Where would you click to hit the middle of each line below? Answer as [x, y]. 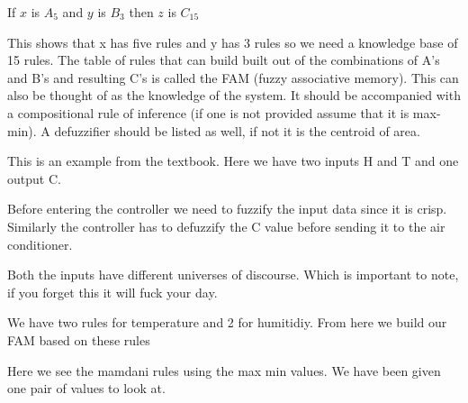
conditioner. [40, 244]
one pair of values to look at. [86, 388]
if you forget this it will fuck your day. [112, 292]
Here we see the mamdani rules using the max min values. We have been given [224, 370]
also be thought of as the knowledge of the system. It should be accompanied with [234, 95]
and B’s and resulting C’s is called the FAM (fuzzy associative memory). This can [233, 77]
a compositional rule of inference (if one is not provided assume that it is [208, 112]
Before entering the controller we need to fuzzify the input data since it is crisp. [227, 209]
